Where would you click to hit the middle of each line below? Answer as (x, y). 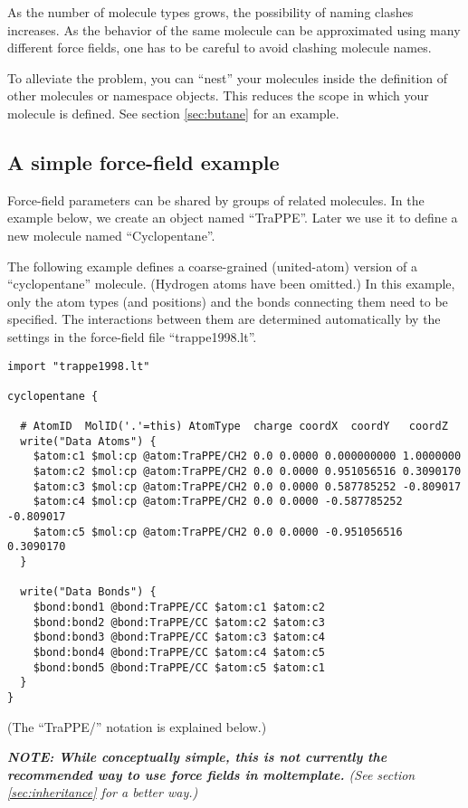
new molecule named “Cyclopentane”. (111, 235)
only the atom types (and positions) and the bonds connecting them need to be (228, 301)
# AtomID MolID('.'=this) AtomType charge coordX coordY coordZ (234, 427)
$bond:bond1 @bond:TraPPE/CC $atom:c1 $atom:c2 (179, 608)
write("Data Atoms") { (88, 441)
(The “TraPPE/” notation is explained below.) (137, 726)
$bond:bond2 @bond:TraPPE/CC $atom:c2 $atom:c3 (179, 622)
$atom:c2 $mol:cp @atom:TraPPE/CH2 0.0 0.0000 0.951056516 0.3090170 (247, 472)
